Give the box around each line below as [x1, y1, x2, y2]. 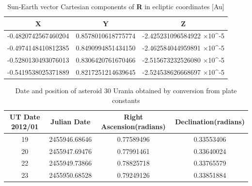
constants [112, 95, 140, 105]
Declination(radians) [175, 117, 245, 127]
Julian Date [50, 117, 91, 127]
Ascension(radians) [101, 121, 166, 131]
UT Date [9, 112, 40, 122]
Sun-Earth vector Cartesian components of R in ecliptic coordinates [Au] [7, 1, 224, 11]
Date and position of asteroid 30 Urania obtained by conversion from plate [15, 85, 237, 96]
